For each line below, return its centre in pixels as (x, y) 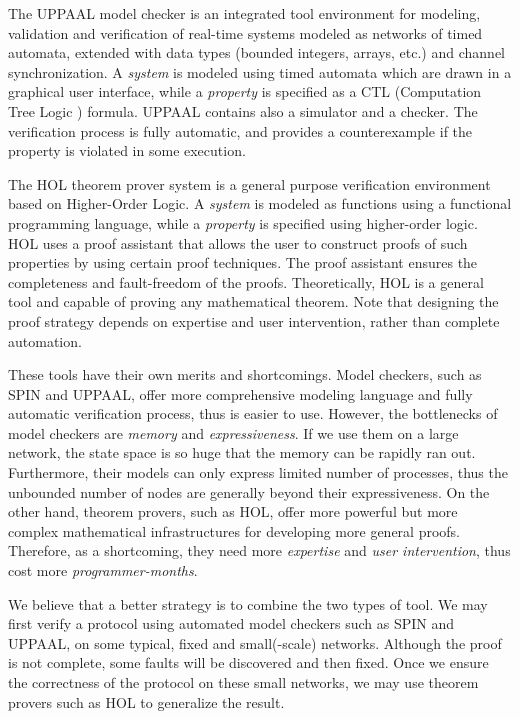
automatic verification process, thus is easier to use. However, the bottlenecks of (253, 413)
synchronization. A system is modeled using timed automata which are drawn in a (260, 71)
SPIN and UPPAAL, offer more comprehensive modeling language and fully (240, 393)
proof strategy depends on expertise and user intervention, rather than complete (254, 320)
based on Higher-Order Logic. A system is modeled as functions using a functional (260, 203)
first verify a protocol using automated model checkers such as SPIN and (231, 623)
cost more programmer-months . (103, 570)
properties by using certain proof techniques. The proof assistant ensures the (243, 262)
